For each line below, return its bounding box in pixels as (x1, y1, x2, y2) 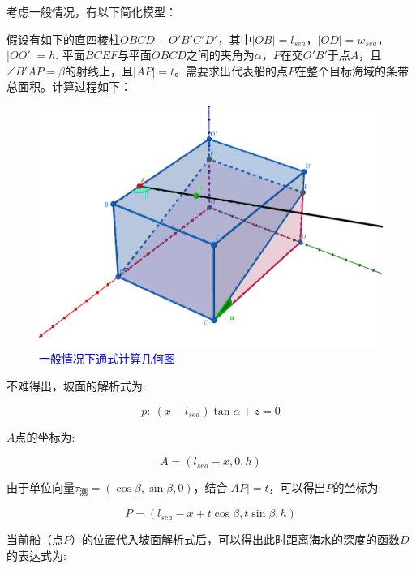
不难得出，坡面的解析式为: (6, 377, 146, 394)
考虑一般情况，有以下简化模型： (6, 3, 177, 19)
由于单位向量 (6, 479, 75, 496)
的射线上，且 (65, 62, 133, 79)
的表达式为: (6, 546, 66, 563)
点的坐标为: (15, 428, 75, 445)
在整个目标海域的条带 (295, 62, 409, 79)
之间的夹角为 (186, 46, 255, 63)
